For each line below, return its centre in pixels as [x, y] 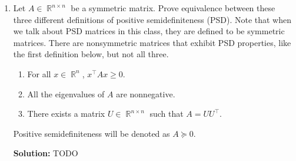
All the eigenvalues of [66, 93]
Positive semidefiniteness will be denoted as [92, 133]
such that [167, 114]
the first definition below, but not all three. [91, 54]
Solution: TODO [46, 153]
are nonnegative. [146, 93]
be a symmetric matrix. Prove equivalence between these [173, 8]
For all [39, 73]
